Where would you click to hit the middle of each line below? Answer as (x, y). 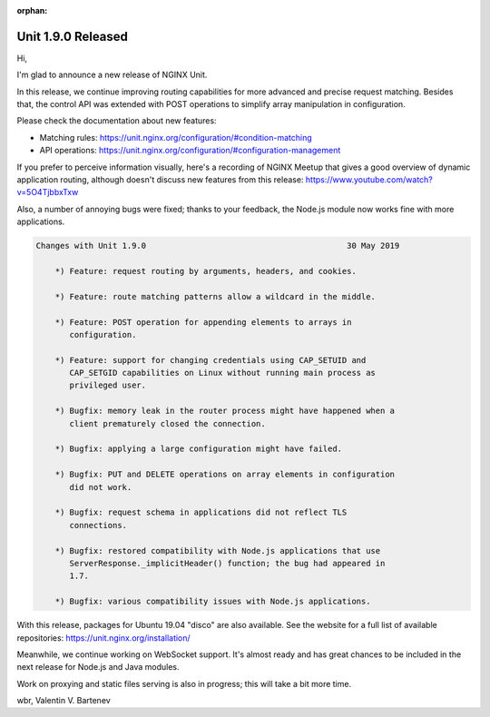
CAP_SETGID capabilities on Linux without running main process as (223, 373)
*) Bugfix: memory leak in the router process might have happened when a (225, 411)
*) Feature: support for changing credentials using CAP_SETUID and (211, 360)
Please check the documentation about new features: (117, 121)
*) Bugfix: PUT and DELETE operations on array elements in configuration (225, 475)
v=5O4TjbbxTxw (48, 192)
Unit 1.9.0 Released (73, 36)
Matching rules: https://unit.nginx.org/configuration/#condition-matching (176, 137)
